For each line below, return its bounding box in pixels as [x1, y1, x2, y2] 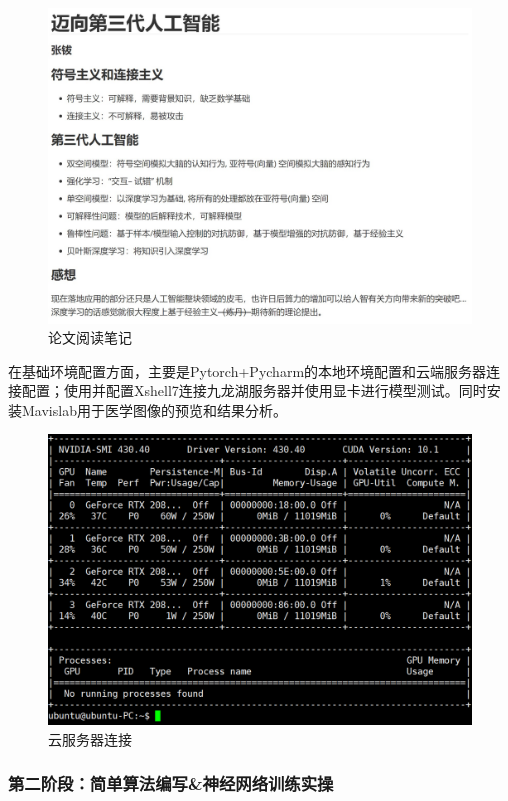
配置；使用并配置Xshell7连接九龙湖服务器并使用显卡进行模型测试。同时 [21, 380, 487, 401]
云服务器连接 [48, 728, 132, 749]
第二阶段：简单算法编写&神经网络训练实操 [8, 771, 334, 796]
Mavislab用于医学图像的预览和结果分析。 [21, 399, 287, 420]
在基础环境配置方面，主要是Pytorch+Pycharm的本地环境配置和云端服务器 [8, 360, 487, 381]
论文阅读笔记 [48, 327, 132, 348]
